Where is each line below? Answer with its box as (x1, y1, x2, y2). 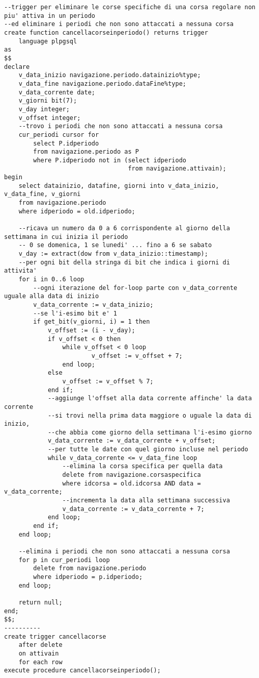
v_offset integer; (18, 114, 81, 122)
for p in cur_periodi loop (18, 556, 110, 564)
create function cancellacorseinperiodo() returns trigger (4, 29, 208, 36)
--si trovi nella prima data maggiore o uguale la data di (47, 411, 252, 419)
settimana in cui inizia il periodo (4, 233, 128, 240)
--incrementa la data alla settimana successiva (62, 497, 230, 504)
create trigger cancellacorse (4, 633, 106, 640)
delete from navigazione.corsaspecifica (62, 471, 201, 479)
